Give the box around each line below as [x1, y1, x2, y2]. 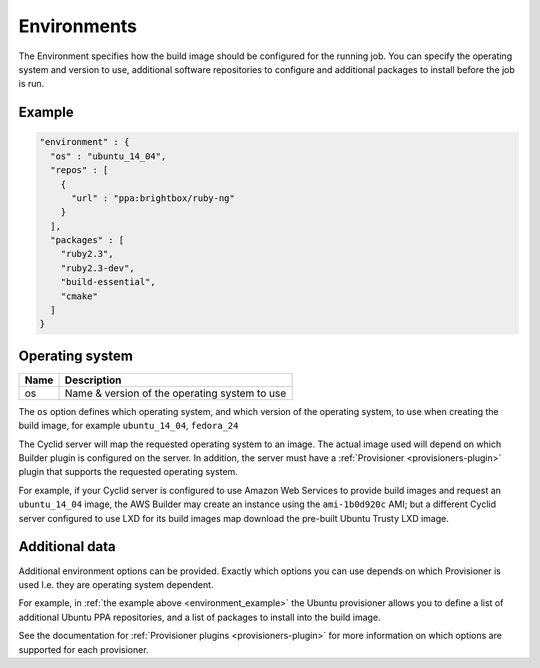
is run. [18, 78, 45, 90]
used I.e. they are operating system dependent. [18, 578, 214, 590]
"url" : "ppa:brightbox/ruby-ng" [71, 192, 235, 204]
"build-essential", [60, 276, 157, 288]
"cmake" [60, 290, 99, 302]
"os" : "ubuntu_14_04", [50, 150, 167, 162]
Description [64, 373, 122, 387]
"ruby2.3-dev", [60, 262, 135, 274]
